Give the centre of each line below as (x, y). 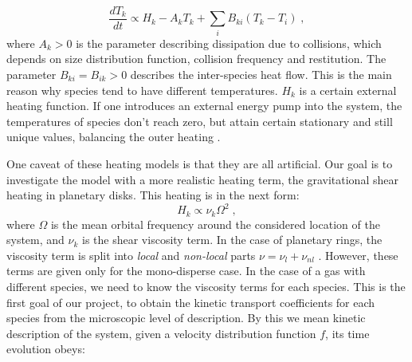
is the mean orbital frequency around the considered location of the (215, 224)
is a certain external (348, 90)
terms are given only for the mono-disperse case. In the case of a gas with (186, 271)
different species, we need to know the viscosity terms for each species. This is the (206, 287)
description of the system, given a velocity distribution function (161, 333)
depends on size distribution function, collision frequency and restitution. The (196, 59)
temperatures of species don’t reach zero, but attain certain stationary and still (200, 121)
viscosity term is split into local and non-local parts (131, 255)
